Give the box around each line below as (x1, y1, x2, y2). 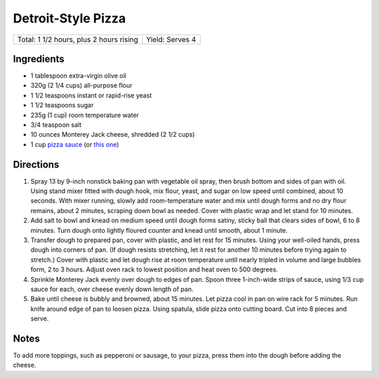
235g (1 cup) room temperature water (30, 111, 140, 119)
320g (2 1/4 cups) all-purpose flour (30, 81, 133, 90)
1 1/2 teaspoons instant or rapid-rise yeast (30, 91, 152, 100)
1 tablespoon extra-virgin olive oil (30, 72, 126, 80)
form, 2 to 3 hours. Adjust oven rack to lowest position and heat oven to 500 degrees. (30, 265, 279, 274)
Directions (13, 158, 60, 170)
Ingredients (13, 53, 65, 65)
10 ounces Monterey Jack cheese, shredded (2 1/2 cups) (30, 130, 195, 139)
